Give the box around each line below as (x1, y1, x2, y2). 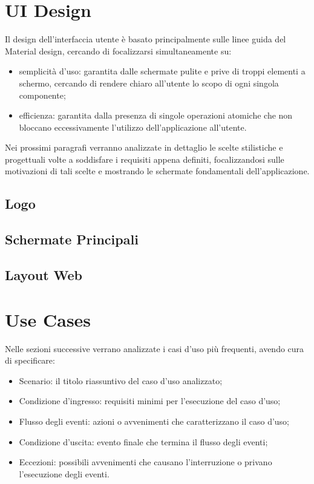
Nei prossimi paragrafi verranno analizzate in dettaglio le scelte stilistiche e (5, 141, 283, 154)
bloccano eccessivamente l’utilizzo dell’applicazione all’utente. (19, 120, 247, 133)
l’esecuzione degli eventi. (19, 467, 110, 480)
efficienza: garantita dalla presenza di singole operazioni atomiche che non (19, 109, 293, 122)
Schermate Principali (5, 230, 139, 249)
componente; (19, 88, 66, 101)
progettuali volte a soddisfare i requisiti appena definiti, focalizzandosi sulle (5, 152, 284, 165)
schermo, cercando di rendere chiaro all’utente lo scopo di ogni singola (19, 76, 279, 89)
